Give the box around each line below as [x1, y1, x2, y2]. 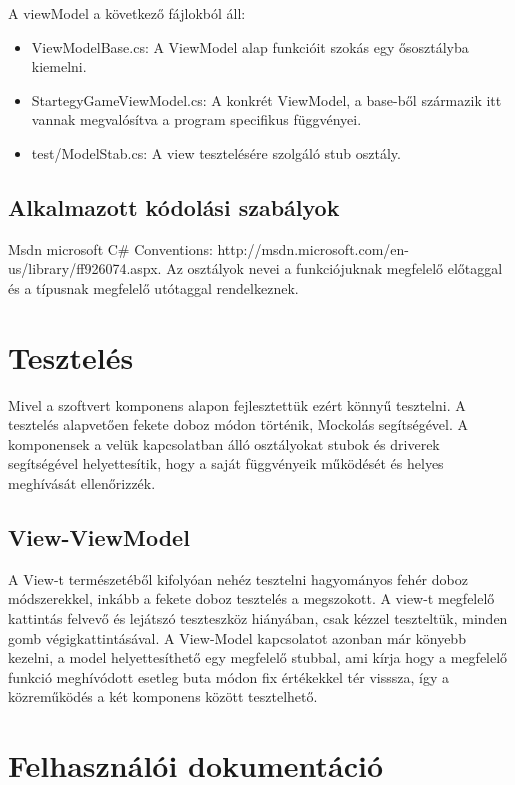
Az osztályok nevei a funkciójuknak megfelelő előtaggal [166, 258, 503, 279]
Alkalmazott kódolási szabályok [8, 191, 340, 222]
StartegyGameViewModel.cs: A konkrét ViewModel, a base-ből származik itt [31, 89, 502, 110]
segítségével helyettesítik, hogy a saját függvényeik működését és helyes [8, 453, 444, 474]
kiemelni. [31, 56, 87, 77]
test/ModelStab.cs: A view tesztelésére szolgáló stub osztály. [31, 142, 401, 163]
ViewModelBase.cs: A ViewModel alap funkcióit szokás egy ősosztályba [31, 36, 469, 57]
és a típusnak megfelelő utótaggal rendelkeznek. [8, 277, 299, 298]
